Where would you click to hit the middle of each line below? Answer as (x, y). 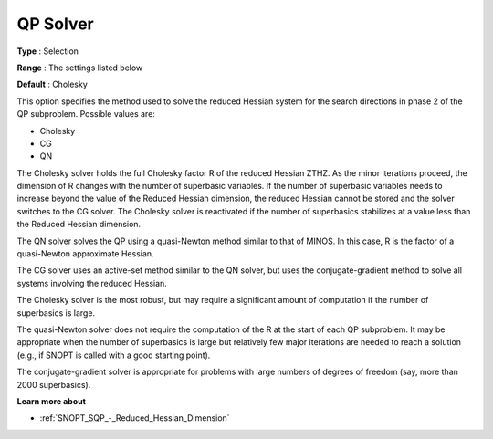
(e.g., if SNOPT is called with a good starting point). (114, 355)
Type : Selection (48, 51)
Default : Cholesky (52, 84)
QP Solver (56, 24)
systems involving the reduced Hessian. (92, 283)
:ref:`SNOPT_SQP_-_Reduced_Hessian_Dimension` (135, 418)
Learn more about (52, 401)
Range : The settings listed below (80, 68)
